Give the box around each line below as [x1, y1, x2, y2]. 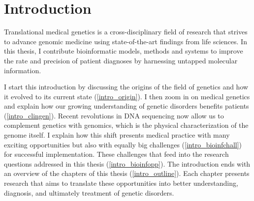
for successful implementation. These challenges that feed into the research [4, 149, 229, 159]
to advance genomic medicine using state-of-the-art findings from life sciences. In [4, 36, 247, 46]
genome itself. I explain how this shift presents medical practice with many [4, 130, 230, 140]
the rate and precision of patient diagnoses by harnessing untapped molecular [4, 55, 238, 65]
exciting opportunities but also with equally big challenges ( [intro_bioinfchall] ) [4, 139, 242, 149]
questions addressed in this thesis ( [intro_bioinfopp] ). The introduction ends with [4, 158, 251, 169]
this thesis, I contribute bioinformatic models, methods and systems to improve [4, 46, 243, 56]
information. [4, 65, 41, 75]
